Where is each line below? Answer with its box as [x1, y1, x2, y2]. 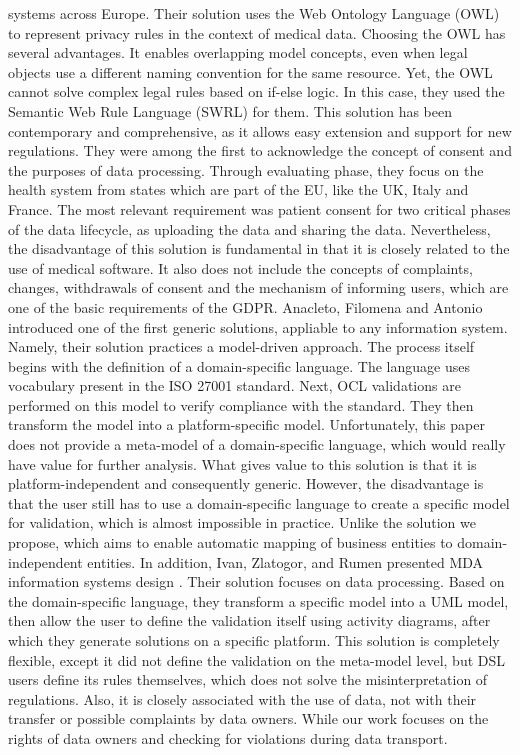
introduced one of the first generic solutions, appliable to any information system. [8, 316, 508, 337]
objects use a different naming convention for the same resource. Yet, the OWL [8, 61, 493, 82]
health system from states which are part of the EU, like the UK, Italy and [8, 179, 469, 200]
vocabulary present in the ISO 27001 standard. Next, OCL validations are [8, 375, 461, 396]
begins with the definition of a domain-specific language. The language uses [8, 355, 470, 376]
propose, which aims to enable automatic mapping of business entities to [8, 532, 453, 553]
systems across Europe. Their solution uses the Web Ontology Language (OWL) [8, 3, 500, 23]
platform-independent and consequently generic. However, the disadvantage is [8, 473, 484, 494]
